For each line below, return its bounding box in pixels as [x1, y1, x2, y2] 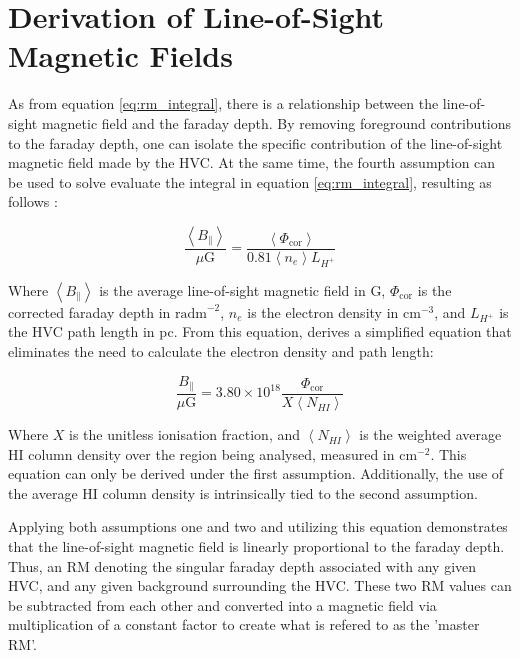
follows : [8, 191, 58, 212]
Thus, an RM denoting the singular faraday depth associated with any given [8, 555, 477, 576]
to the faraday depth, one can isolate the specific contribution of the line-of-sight [8, 132, 503, 153]
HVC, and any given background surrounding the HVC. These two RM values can [8, 575, 512, 596]
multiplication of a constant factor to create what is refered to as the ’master [8, 614, 480, 635]
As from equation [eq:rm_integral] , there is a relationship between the [8, 93, 439, 114]
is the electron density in [247, 301, 399, 322]
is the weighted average [359, 424, 502, 445]
